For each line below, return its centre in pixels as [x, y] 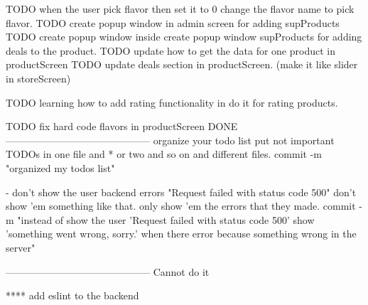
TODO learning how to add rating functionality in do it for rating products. [172, 102]
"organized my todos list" [60, 167]
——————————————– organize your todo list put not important [170, 140]
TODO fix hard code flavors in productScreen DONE [122, 126]
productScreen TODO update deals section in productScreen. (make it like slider [182, 64]
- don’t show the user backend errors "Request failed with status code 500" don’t [181, 192]
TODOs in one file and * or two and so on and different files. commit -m [164, 154]
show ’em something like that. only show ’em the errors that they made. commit [181, 206]
